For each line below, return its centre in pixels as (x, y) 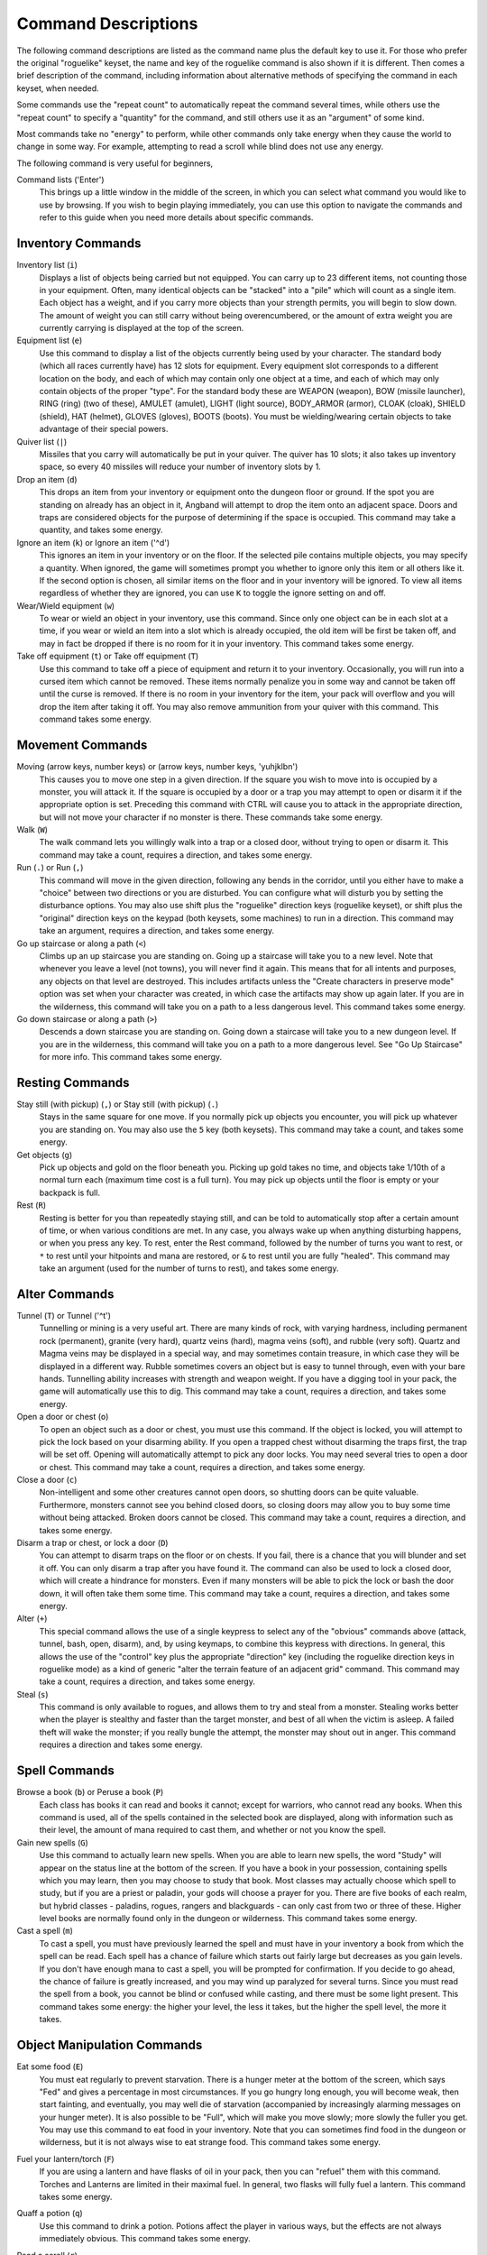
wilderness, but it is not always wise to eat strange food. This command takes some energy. (210, 2142)
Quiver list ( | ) (42, 441)
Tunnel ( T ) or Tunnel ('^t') (64, 1315)
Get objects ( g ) (45, 1155)
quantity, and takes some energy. (101, 530)
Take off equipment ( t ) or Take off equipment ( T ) (108, 656)
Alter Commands (65, 1294)
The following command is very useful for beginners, (115, 163)
